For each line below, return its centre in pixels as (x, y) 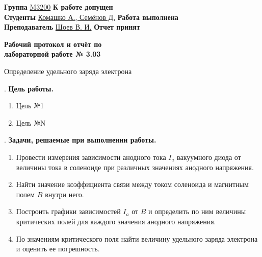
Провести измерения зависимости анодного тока (91, 157)
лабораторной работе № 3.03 (53, 54)
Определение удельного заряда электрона (68, 71)
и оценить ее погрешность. (58, 249)
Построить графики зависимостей (68, 211)
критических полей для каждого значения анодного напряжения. (116, 221)
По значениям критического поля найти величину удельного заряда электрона (137, 238)
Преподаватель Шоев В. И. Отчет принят (72, 27)
